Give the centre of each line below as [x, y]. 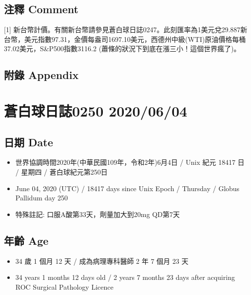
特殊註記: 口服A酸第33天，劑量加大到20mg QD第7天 [97, 214]
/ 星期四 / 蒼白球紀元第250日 [61, 171]
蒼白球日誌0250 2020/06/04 [96, 110]
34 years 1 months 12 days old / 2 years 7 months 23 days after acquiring [125, 277]
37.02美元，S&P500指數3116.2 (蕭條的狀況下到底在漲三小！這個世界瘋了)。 [122, 49]
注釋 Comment [41, 9]
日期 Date [29, 142]
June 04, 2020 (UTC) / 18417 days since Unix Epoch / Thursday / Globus [127, 188]
